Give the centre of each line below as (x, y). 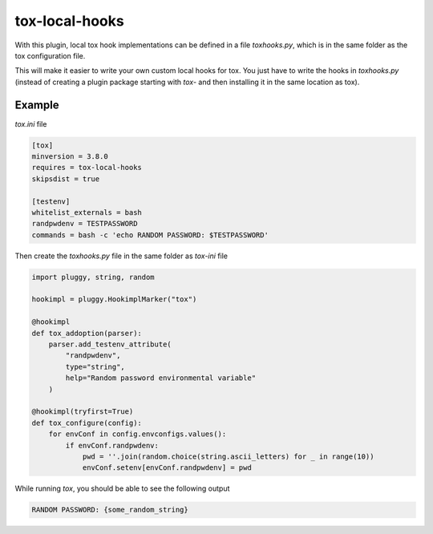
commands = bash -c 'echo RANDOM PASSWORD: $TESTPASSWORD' (150, 235)
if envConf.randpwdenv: (112, 445)
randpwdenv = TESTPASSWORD (85, 224)
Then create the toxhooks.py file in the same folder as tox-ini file (121, 256)
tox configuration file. (50, 55)
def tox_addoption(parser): (87, 333)
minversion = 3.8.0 (70, 156)
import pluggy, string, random (93, 277)
